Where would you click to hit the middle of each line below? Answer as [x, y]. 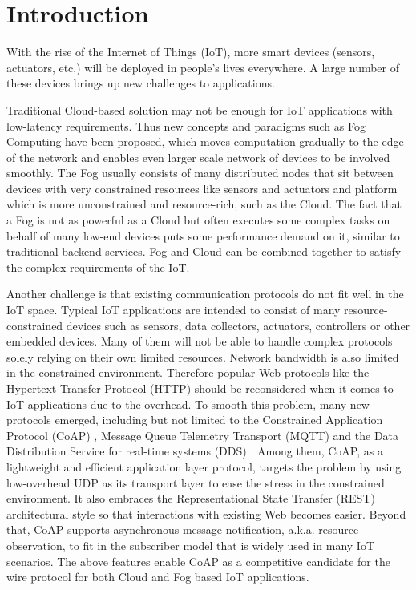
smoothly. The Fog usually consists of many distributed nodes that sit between [200, 173]
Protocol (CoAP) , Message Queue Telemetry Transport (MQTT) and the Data [203, 435]
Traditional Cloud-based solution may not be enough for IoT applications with [200, 109]
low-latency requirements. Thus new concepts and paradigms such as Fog [186, 125]
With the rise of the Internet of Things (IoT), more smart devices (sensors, [191, 52]
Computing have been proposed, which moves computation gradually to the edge [205, 141]
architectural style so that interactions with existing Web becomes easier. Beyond [206, 513]
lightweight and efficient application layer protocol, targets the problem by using [204, 466]
